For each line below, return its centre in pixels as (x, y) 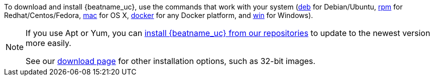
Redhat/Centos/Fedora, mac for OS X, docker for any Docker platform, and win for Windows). (159, 15)
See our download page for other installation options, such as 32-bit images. (171, 61)
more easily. (48, 43)
